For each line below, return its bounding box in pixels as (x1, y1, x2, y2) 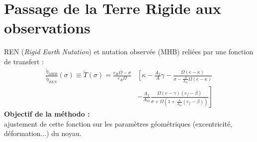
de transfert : (4, 56, 44, 66)
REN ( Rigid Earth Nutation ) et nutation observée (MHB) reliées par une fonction (4, 46, 254, 57)
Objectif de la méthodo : (4, 109, 90, 119)
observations (4, 17, 90, 38)
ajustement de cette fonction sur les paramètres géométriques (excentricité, (4, 118, 233, 129)
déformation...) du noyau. (4, 128, 82, 139)
